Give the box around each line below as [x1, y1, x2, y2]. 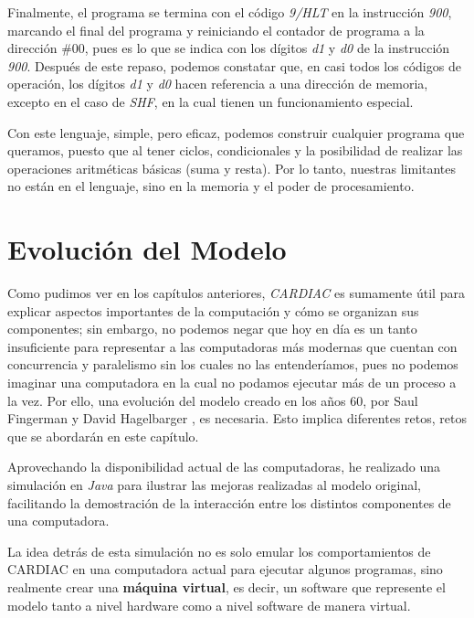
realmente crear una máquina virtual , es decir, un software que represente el [7, 577, 446, 596]
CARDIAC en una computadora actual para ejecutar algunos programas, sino [7, 559, 443, 579]
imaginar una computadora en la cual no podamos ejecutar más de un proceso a [7, 373, 457, 392]
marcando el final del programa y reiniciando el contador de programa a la [7, 20, 425, 39]
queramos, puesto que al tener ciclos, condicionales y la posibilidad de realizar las [7, 141, 463, 160]
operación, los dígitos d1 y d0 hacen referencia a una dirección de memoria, [7, 74, 428, 93]
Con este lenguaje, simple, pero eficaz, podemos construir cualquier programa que [7, 123, 465, 142]
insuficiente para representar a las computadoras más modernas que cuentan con [7, 336, 458, 356]
